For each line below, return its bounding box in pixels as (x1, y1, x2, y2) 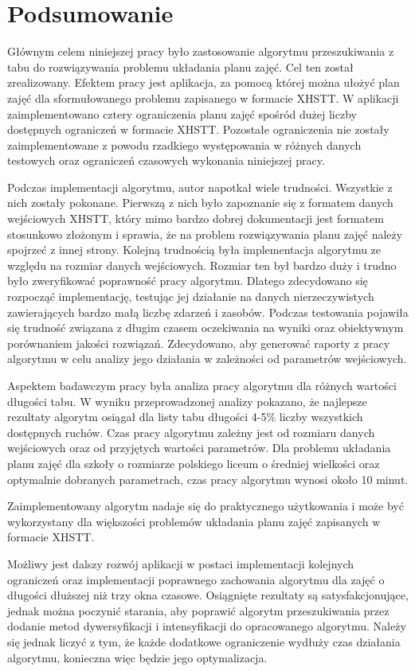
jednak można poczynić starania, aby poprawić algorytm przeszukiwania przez (7, 602, 390, 618)
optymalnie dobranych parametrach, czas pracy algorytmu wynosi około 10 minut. (7, 470, 409, 487)
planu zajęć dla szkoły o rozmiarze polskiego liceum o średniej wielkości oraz (7, 454, 380, 471)
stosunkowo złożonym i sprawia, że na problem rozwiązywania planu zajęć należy (7, 225, 403, 242)
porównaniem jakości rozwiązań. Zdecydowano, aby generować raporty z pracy (7, 334, 390, 351)
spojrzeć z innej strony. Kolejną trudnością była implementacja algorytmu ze (7, 241, 382, 258)
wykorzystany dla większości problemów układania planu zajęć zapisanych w (7, 513, 381, 529)
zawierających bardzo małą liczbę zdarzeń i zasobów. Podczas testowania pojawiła (7, 303, 409, 320)
